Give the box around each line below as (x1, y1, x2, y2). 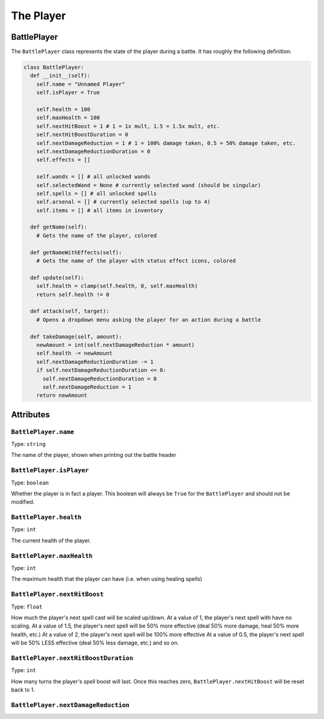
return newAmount (36, 392, 88, 399)
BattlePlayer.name (11, 427, 74, 436)
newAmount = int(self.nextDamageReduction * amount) (36, 341, 195, 348)
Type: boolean (11, 479, 49, 486)
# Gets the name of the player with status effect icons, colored (36, 257, 236, 265)
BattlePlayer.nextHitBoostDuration (11, 654, 134, 662)
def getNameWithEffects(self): (30, 249, 122, 255)
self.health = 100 (36, 106, 91, 112)
